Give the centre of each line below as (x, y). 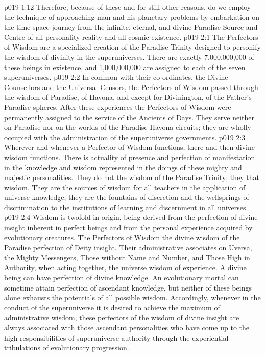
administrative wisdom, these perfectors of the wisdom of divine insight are (122, 317)
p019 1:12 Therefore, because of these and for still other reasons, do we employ (128, 7)
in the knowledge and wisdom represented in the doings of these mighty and (123, 167)
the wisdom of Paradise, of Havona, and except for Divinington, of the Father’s (128, 97)
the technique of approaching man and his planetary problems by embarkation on (132, 17)
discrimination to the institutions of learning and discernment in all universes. (126, 207)
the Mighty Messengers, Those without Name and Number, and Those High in (127, 257)
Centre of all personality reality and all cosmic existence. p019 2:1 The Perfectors (131, 37)
